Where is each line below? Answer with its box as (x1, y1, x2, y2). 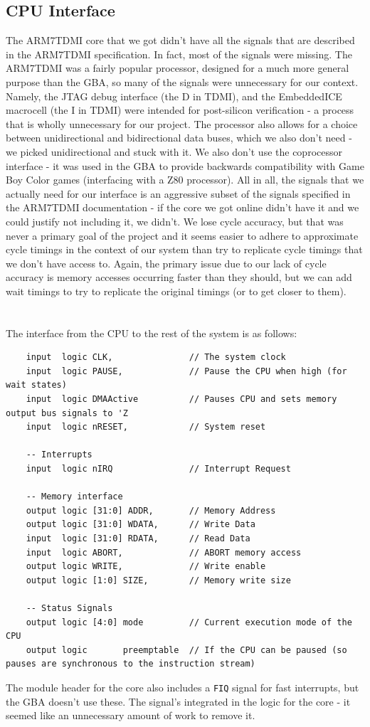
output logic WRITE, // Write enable (26, 561, 266, 572)
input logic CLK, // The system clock (26, 352, 286, 363)
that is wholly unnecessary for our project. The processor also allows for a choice (6, 116, 358, 131)
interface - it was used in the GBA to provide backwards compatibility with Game (6, 158, 364, 173)
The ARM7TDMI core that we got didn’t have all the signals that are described (6, 33, 355, 48)
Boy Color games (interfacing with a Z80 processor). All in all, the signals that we (6, 172, 364, 187)
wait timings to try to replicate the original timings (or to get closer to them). (6, 283, 347, 298)
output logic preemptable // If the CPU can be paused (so (26, 644, 347, 655)
